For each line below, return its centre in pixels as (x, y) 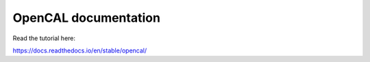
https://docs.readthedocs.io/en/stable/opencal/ (80, 50)
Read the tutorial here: (44, 38)
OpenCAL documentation (87, 18)
